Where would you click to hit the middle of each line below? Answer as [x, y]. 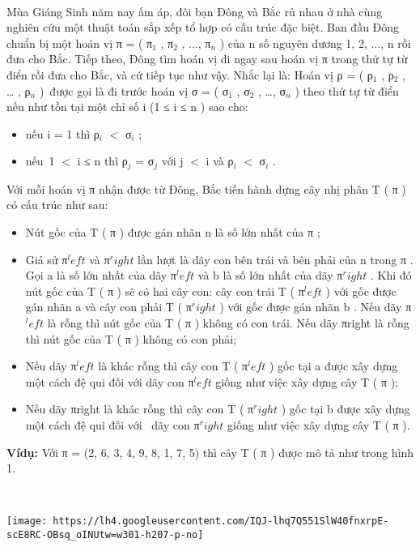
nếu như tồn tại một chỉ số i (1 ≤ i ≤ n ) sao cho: [127, 107]
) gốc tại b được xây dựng [346, 409]
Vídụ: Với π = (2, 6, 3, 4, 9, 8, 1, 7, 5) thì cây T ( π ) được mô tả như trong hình [210, 452]
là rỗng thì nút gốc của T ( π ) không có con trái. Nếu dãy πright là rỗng [228, 322]
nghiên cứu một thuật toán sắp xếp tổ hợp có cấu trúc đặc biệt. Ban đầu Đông [203, 27]
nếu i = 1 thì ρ [62, 133]
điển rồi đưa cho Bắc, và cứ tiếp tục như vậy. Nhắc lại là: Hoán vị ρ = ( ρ [190, 74]
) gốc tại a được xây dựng [333, 366]
